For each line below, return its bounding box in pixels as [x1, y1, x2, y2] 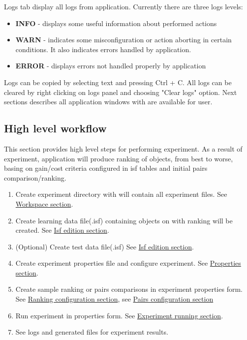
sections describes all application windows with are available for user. [4, 96, 213, 107]
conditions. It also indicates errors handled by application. [15, 44, 191, 54]
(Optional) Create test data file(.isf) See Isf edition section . [15, 241, 194, 251]
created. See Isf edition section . [15, 225, 109, 235]
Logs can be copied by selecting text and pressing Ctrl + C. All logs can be [4, 77, 232, 87]
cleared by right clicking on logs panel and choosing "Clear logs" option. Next [4, 87, 237, 97]
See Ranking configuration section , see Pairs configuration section [15, 294, 214, 304]
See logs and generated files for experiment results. [15, 327, 168, 337]
